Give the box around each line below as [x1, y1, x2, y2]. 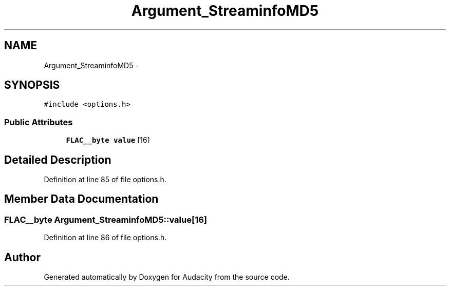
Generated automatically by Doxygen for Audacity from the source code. [44, 273, 290, 282]
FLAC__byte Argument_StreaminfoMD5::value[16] [4, 214, 207, 225]
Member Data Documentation [4, 192, 159, 206]
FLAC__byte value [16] [66, 136, 150, 145]
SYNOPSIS [4, 79, 60, 92]
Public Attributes [4, 117, 73, 127]
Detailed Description [4, 153, 111, 166]
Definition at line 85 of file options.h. [44, 175, 166, 184]
